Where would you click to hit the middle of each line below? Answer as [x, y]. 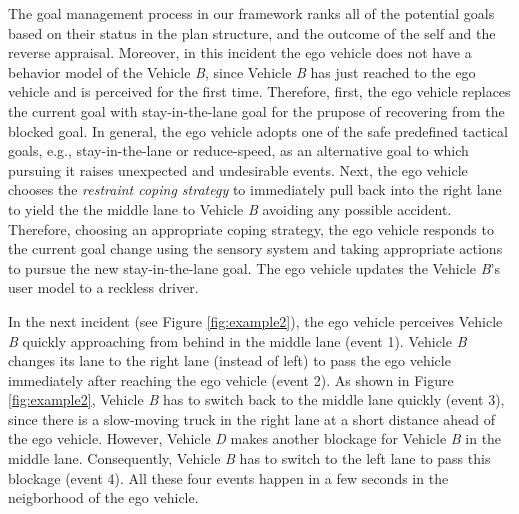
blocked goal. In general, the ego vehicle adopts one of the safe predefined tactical [258, 130]
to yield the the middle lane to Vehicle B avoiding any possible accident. [230, 208]
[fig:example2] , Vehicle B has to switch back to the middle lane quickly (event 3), [256, 399]
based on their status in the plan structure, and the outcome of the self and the [252, 32]
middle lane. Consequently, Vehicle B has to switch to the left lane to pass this [249, 458]
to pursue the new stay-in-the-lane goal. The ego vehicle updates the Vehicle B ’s [254, 267]
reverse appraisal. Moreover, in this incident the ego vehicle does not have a [240, 52]
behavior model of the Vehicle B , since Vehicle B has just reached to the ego [242, 71]
